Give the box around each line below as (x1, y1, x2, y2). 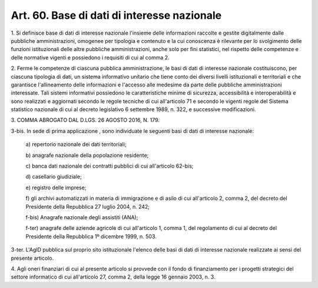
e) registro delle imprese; (25, 184, 87, 191)
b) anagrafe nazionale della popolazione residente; (25, 152, 149, 159)
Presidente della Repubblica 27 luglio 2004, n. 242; (25, 203, 150, 210)
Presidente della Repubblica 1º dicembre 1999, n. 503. (25, 233, 157, 240)
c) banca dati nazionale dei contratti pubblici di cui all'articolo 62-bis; (25, 162, 194, 170)
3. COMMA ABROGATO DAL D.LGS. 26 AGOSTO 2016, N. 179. (11, 116, 160, 123)
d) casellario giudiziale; (25, 173, 82, 180)
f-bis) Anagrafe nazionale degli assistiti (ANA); (25, 213, 138, 220)
